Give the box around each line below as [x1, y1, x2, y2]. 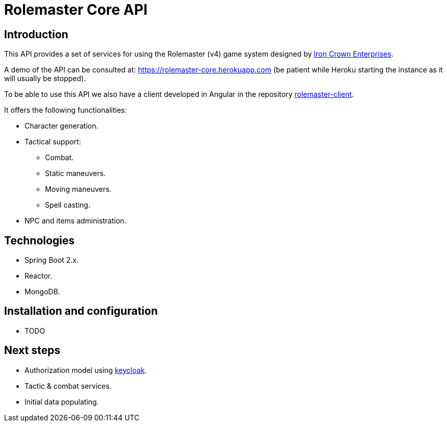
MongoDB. [25, 287, 60, 296]
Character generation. [25, 121, 99, 131]
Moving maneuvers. [45, 185, 112, 194]
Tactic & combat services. [25, 381, 112, 390]
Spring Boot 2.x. [25, 256, 79, 265]
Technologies [4, 234, 75, 247]
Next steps [4, 344, 60, 357]
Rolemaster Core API [4, 1, 148, 18]
